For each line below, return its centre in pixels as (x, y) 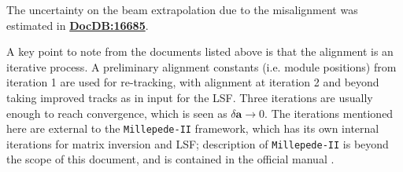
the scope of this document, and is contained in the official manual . (170, 159)
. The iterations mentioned (329, 113)
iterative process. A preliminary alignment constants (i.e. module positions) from (201, 66)
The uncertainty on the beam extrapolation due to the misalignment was (182, 9)
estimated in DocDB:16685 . (78, 25)
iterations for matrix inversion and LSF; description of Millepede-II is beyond (198, 143)
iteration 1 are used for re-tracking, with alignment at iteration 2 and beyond (193, 82)
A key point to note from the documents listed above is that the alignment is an (200, 51)
